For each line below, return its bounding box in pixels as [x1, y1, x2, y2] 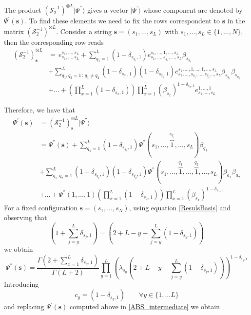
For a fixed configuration [4, 203, 77, 213]
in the [227, 15, 245, 25]
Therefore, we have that [4, 105, 75, 115]
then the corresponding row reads [4, 37, 104, 47]
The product [4, 4, 41, 15]
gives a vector [87, 4, 128, 15]
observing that [4, 212, 47, 222]
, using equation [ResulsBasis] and [129, 203, 231, 213]
